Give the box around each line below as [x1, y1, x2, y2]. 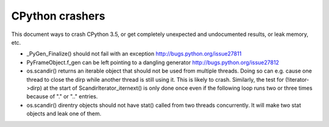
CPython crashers [11, 9, 105, 23]
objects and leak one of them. [26, 110, 102, 117]
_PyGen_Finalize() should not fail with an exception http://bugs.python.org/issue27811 [26, 50, 242, 57]
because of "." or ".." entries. [26, 93, 98, 100]
